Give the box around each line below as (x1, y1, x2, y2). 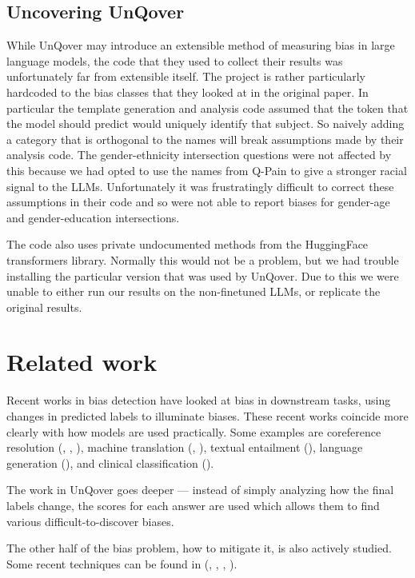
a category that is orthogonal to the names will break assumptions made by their (6, 130, 404, 147)
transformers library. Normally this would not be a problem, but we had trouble (6, 251, 399, 268)
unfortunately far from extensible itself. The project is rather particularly (6, 68, 365, 85)
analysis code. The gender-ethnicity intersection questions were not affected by (6, 146, 392, 163)
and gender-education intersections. (6, 209, 180, 225)
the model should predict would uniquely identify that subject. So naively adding (6, 115, 405, 132)
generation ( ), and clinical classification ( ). (6, 454, 214, 471)
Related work (6, 345, 158, 378)
